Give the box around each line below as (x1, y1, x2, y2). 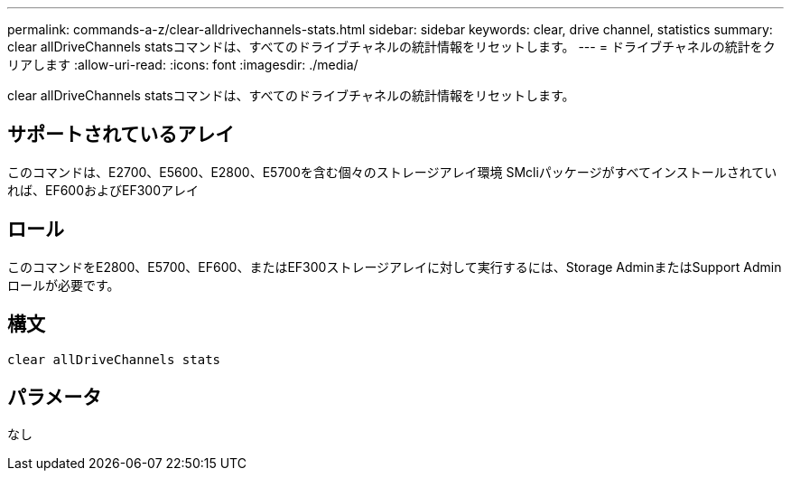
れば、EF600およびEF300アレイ (7, 182, 200, 198)
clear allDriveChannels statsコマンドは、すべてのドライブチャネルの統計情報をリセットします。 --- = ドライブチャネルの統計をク (7, 39, 776, 54)
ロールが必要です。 (7, 276, 120, 293)
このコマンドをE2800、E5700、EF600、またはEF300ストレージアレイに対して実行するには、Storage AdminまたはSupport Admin (7, 258, 782, 275)
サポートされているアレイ (7, 123, 235, 146)
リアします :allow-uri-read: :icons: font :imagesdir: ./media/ (7, 57, 358, 72)
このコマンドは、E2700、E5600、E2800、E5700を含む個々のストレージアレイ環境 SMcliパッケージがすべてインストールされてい (7, 164, 777, 180)
